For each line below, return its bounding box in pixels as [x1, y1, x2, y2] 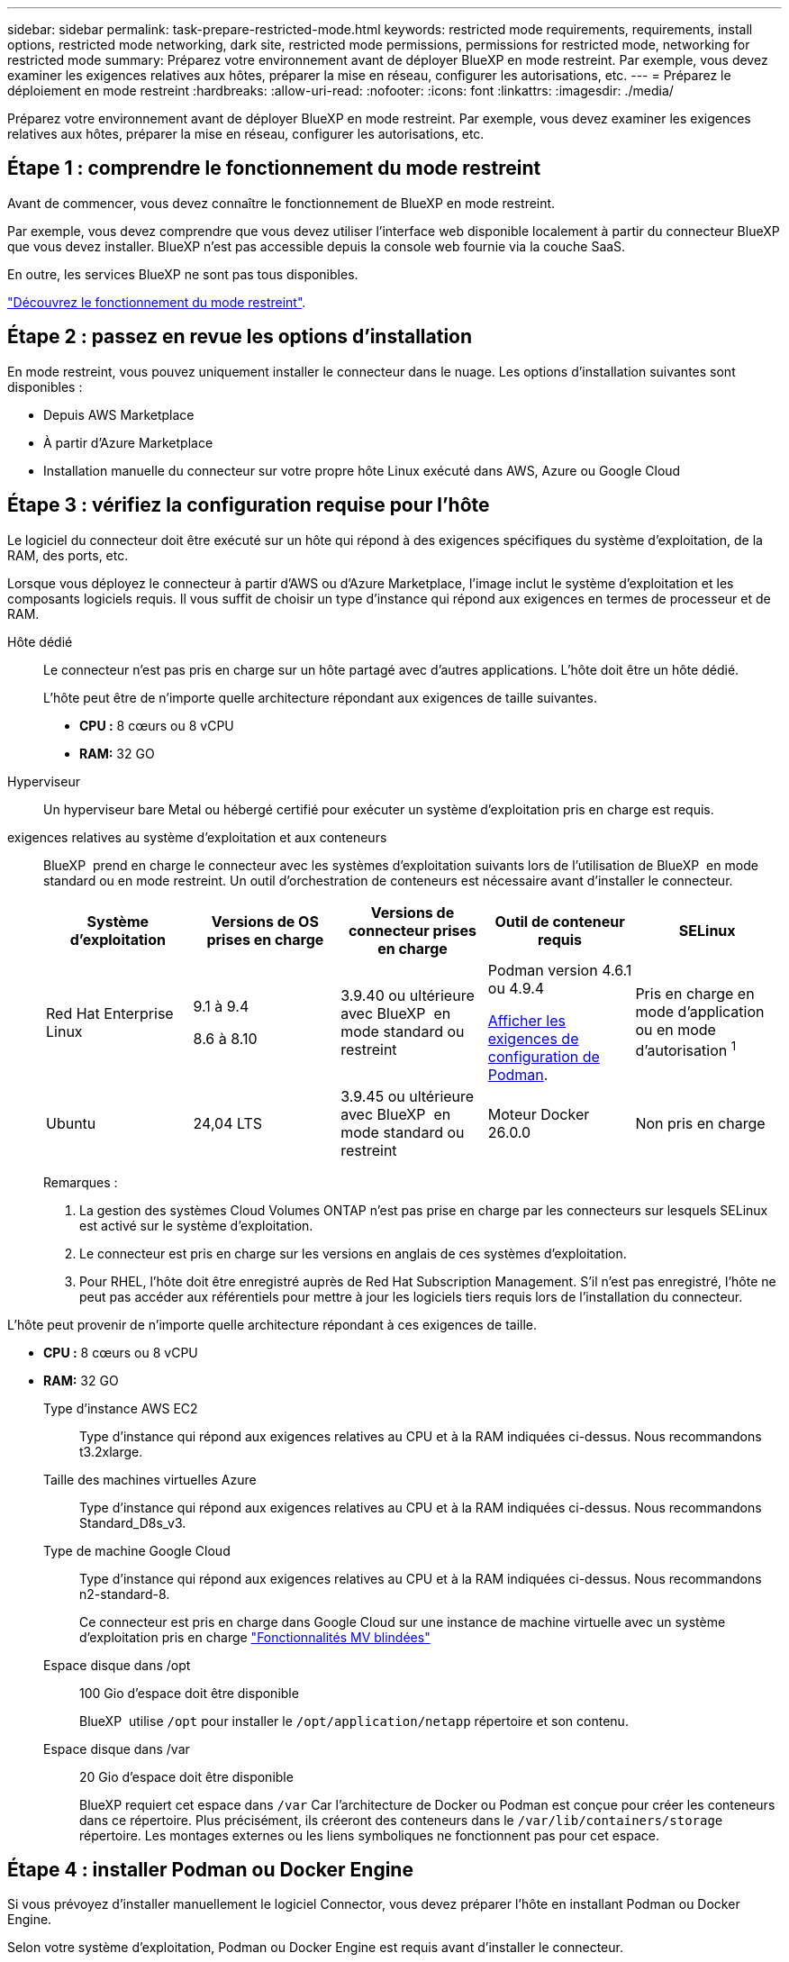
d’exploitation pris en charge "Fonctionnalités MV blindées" [79, 1629, 431, 1645]
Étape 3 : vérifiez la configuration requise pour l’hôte [7, 494, 490, 517]
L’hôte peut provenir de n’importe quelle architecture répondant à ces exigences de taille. [7, 1316, 538, 1332]
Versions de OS [211, 912, 319, 931]
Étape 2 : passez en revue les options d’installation [7, 325, 473, 349]
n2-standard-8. [79, 1585, 170, 1602]
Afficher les [487, 1011, 567, 1030]
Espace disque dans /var [43, 1740, 190, 1757]
